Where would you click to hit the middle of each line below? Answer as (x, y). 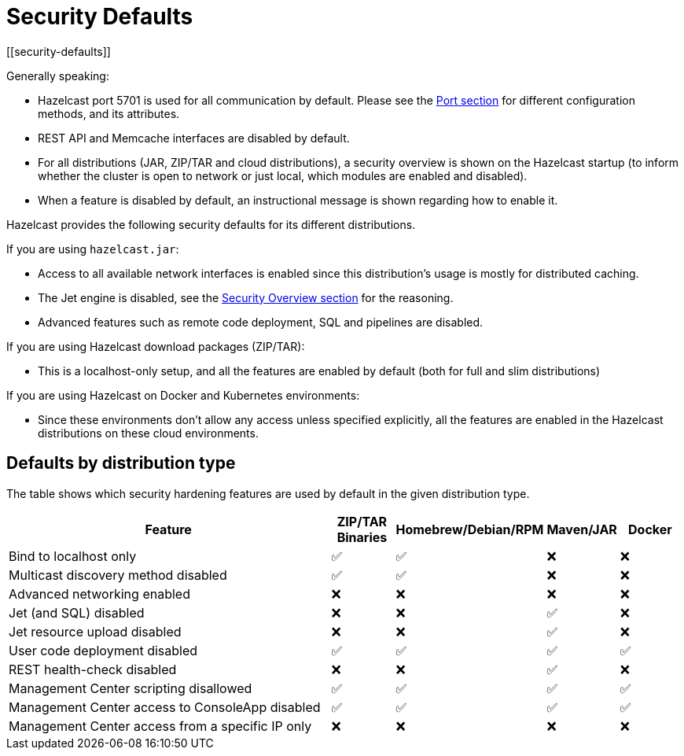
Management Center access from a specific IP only (160, 726)
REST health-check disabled (93, 669)
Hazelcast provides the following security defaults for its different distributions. (211, 224)
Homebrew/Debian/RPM (470, 529)
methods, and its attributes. (109, 113)
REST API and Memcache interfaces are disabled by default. (194, 138)
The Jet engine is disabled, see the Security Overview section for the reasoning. (246, 297)
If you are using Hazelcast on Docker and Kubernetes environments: (183, 395)
